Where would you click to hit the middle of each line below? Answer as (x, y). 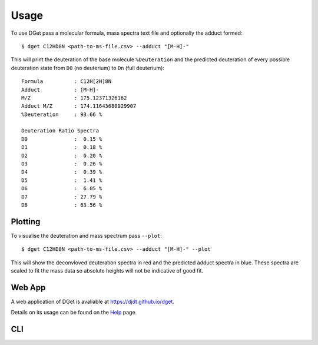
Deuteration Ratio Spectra (60, 131)
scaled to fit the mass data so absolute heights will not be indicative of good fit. (107, 271)
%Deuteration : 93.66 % (62, 114)
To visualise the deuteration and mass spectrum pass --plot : (86, 235)
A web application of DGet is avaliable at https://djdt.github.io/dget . (93, 301)
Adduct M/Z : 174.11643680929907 (79, 106)
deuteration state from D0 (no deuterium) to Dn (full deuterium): (88, 68)
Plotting (26, 222)
